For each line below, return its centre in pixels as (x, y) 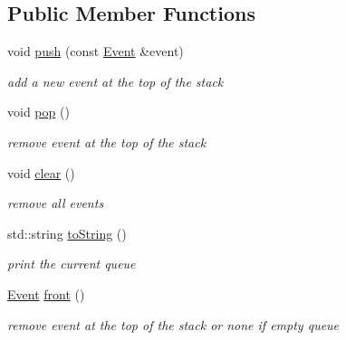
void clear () (41, 172)
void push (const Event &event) (96, 51)
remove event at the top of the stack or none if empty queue (173, 324)
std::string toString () (67, 233)
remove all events (56, 203)
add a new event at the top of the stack (115, 81)
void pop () (38, 112)
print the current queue (72, 264)
